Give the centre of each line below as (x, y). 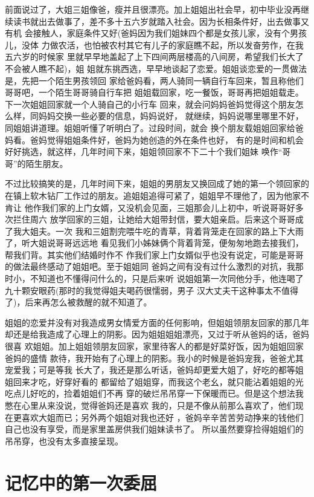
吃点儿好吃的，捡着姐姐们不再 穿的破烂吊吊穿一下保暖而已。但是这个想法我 (154, 393)
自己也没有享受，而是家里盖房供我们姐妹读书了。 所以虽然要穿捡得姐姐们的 (154, 429)
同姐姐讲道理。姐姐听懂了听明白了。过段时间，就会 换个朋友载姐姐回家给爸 (154, 127)
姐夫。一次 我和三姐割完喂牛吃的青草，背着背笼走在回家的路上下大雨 (167, 231)
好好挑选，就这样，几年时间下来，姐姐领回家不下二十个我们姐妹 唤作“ (144, 151)
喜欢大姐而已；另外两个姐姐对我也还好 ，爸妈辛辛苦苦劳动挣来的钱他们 (162, 417)
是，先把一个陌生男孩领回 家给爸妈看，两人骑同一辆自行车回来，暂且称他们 (154, 80)
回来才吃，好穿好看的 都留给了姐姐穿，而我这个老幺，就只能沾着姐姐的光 (158, 381)
